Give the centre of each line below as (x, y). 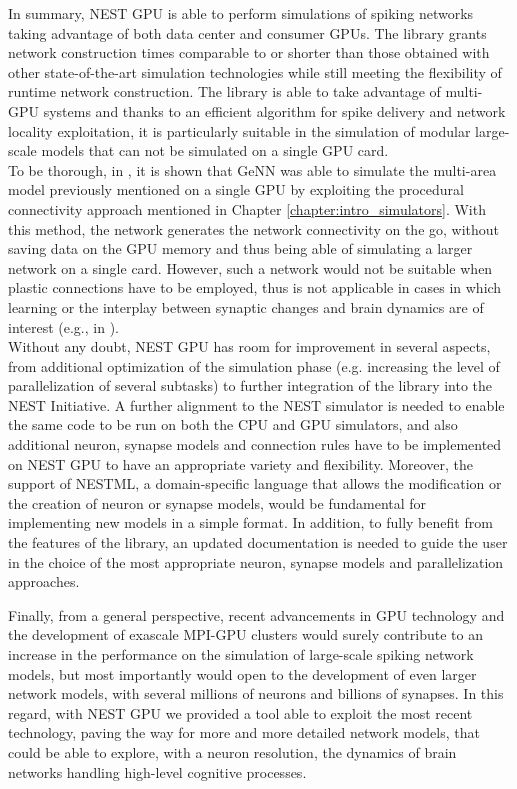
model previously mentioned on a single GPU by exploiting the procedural (236, 189)
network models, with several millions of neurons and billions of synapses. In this (256, 693)
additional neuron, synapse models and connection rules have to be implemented (255, 444)
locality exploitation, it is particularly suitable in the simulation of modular (239, 130)
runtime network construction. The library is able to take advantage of (224, 91)
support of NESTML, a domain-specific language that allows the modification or (255, 483)
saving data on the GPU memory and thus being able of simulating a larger (240, 248)
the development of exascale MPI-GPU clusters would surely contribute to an (245, 634)
